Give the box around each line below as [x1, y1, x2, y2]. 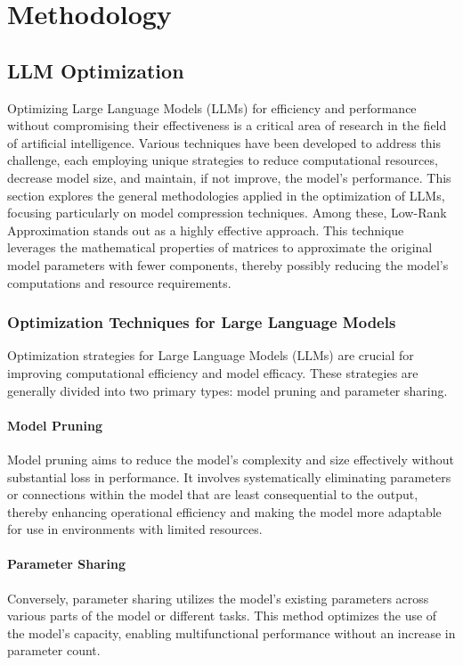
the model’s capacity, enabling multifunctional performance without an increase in [7, 623, 456, 642]
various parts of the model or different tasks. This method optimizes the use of [7, 606, 437, 625]
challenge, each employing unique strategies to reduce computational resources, [7, 151, 438, 169]
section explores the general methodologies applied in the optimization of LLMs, [7, 185, 445, 204]
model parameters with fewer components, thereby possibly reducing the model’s [7, 255, 449, 274]
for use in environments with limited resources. [7, 520, 263, 538]
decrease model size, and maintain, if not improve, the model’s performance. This [7, 168, 451, 186]
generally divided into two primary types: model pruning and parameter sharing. [7, 381, 448, 399]
